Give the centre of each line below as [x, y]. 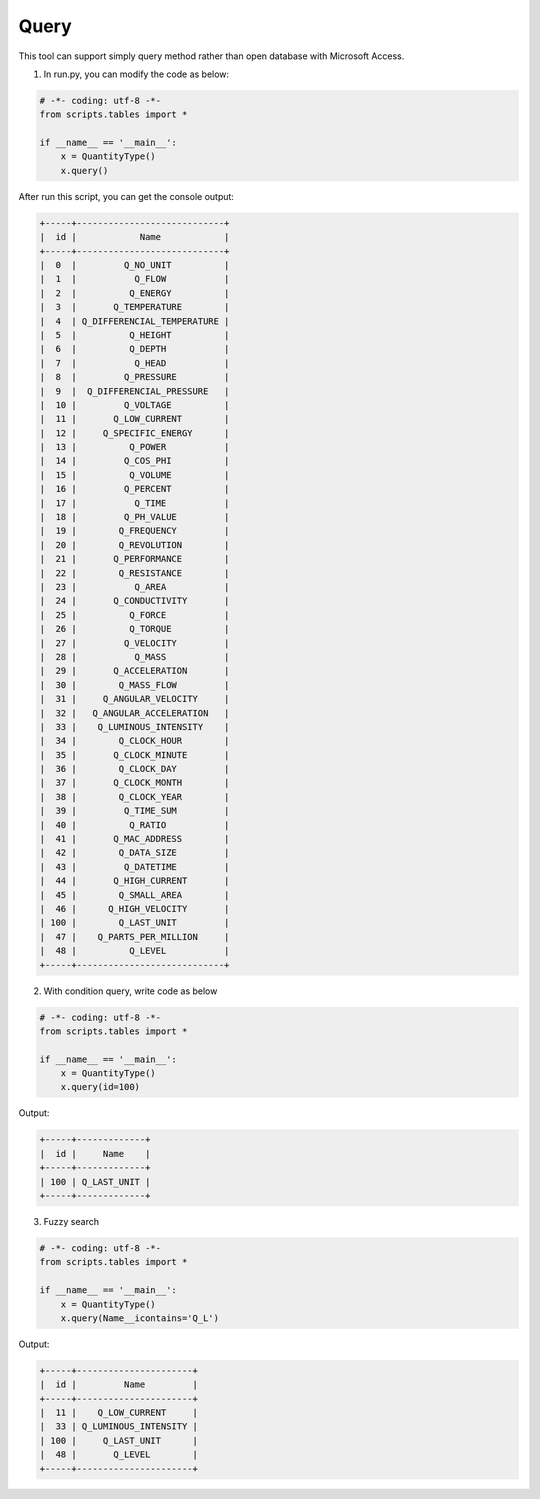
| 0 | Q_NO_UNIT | [134, 265]
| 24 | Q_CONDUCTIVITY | [134, 601]
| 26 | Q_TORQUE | [134, 629]
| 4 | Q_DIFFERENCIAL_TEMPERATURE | [134, 321]
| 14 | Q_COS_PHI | [134, 461]
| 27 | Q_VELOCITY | [134, 643]
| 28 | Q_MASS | [134, 656]
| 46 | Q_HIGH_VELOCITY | [134, 908]
